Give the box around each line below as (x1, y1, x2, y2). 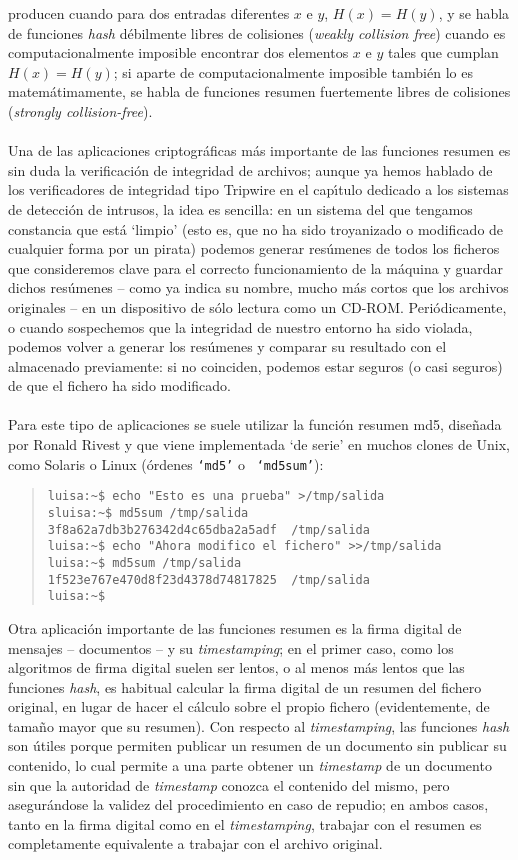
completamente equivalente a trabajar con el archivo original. (8, 833, 383, 854)
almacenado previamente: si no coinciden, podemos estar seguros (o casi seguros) (8, 355, 503, 376)
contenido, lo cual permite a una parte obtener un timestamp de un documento (8, 755, 492, 776)
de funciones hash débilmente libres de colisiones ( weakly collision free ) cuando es (8, 22, 506, 43)
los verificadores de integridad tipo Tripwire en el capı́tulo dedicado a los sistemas (8, 179, 509, 200)
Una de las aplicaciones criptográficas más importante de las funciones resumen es (8, 140, 511, 161)
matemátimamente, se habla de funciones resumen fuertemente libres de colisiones (8, 81, 511, 102)
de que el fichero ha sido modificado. (8, 375, 231, 396)
